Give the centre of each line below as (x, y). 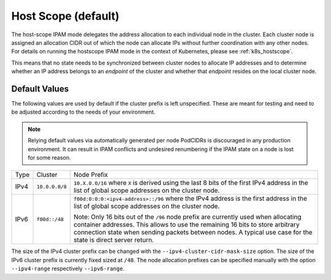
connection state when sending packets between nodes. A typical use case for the (193, 232)
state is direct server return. (114, 240)
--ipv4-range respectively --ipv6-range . (68, 269)
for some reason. (49, 157)
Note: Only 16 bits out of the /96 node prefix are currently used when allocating (188, 217)
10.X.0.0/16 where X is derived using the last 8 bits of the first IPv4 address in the (191, 183)
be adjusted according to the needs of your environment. (83, 112)
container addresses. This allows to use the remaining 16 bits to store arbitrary (187, 225)
